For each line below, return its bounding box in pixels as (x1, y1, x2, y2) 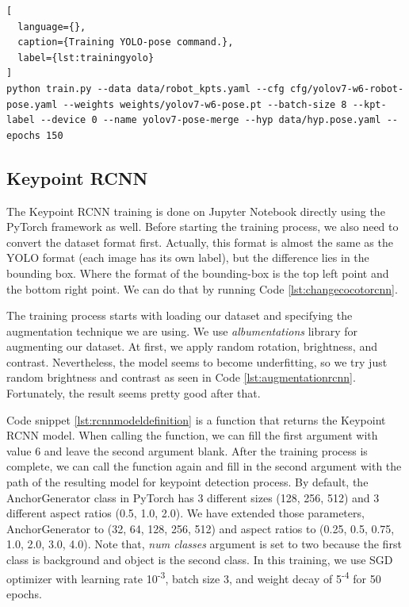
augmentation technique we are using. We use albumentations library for (6, 322, 358, 339)
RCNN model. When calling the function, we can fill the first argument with (6, 427, 378, 444)
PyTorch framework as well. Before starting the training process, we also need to (6, 218, 399, 235)
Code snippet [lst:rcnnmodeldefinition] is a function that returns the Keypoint (6, 411, 386, 428)
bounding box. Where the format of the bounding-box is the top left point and (6, 264, 389, 281)
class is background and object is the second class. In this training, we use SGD (6, 551, 393, 568)
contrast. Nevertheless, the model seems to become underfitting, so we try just (6, 353, 388, 370)
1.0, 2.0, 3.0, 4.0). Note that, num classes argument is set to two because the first (6, 536, 402, 552)
